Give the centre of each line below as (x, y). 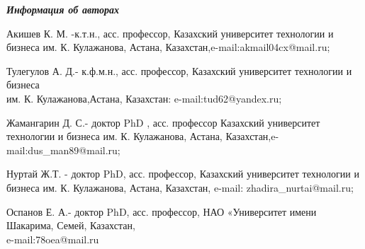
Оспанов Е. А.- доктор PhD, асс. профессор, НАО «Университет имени (162, 211)
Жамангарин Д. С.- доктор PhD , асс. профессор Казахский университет (163, 122)
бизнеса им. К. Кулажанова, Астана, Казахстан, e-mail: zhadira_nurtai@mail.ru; (180, 187)
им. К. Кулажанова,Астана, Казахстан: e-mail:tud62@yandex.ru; (144, 98)
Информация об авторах (63, 9)
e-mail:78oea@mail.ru (53, 239)
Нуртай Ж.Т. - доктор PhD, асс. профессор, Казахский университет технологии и (183, 174)
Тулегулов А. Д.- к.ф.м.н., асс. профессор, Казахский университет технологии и (179, 70)
